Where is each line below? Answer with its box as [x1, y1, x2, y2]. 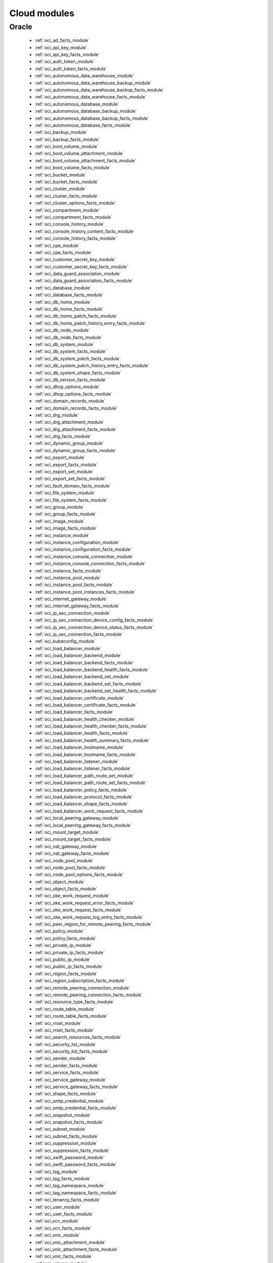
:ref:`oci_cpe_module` [34, 242, 80, 249]
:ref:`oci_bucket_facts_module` [34, 179, 99, 185]
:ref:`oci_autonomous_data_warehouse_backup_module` [34, 80, 152, 86]
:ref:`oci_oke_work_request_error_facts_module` [34, 900, 135, 906]
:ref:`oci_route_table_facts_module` [34, 1013, 108, 1019]
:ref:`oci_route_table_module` [34, 1006, 96, 1012]
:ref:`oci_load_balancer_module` [34, 645, 102, 651]
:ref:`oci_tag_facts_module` [34, 1176, 91, 1182]
